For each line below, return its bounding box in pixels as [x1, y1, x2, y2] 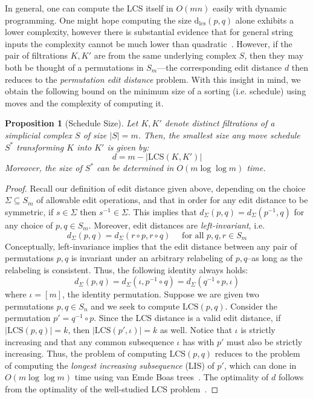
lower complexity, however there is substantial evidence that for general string [5, 25, 293, 38]
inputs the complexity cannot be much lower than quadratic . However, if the [5, 37, 292, 50]
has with [182, 335, 215, 348]
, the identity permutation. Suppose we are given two [62, 288, 259, 300]
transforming [16, 140, 64, 153]
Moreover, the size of [5, 161, 82, 174]
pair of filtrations [5, 49, 68, 62]
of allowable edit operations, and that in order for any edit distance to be [36, 193, 308, 206]
